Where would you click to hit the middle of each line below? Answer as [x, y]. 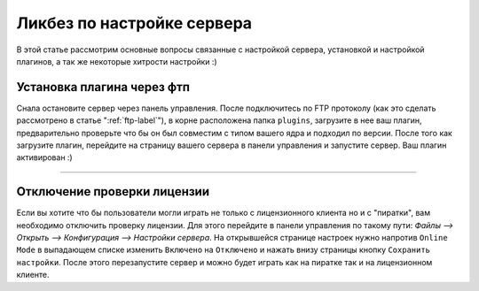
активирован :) [44, 157]
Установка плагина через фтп [103, 87]
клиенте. [33, 275]
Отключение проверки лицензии [113, 191]
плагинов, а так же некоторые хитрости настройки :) [117, 61]
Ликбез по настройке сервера [134, 23]
